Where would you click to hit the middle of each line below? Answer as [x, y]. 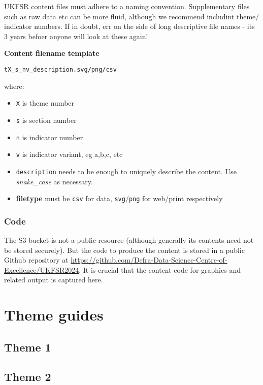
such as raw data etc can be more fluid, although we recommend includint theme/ [132, 16]
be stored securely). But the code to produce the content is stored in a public [124, 250]
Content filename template [52, 53]
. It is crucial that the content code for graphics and [160, 269]
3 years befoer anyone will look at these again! [76, 36]
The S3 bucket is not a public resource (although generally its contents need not [129, 239]
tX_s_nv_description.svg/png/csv [60, 69]
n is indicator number [50, 137]
